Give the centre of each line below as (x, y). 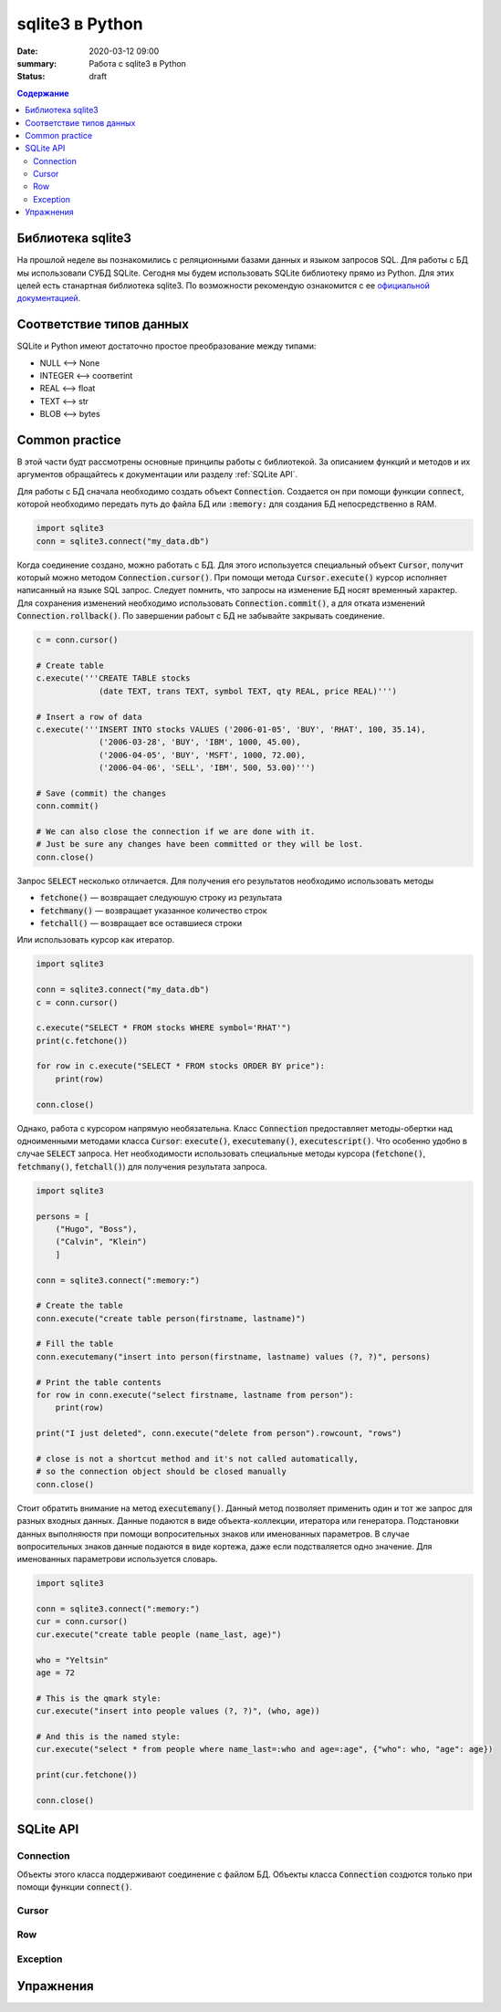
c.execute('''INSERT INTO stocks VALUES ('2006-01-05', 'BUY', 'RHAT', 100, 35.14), (231, 729)
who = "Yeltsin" (73, 1660)
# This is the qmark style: (99, 1698)
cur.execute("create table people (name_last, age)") (159, 1634)
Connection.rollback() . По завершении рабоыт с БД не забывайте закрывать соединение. (201, 616)
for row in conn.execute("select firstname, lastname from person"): (195, 1395)
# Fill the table (75, 1344)
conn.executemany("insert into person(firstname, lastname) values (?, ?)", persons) (233, 1356)
